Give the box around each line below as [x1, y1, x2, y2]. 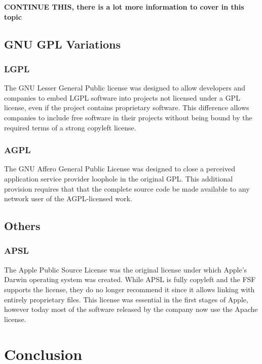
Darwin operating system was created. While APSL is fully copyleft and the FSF [4, 274, 256, 285]
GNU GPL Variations [4, 36, 121, 52]
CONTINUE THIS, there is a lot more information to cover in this [4, 2, 244, 12]
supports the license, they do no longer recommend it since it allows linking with [4, 284, 255, 294]
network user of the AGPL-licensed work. [4, 193, 132, 204]
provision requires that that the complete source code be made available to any [4, 183, 250, 194]
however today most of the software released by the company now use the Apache [4, 304, 258, 314]
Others [4, 218, 41, 234]
